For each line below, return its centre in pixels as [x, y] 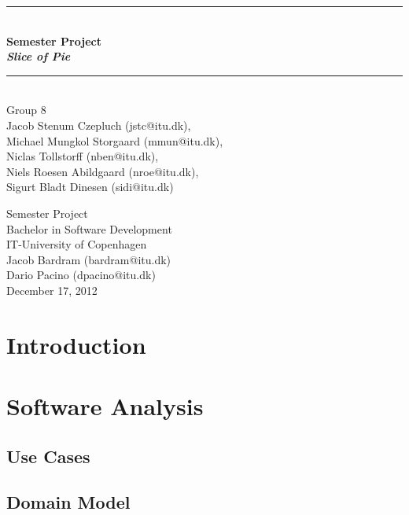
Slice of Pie [39, 56]
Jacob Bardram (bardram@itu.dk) [89, 259]
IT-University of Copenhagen [77, 244]
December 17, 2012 [52, 290]
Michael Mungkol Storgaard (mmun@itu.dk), [115, 140]
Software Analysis [105, 406]
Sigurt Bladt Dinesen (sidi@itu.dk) [90, 187]
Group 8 [26, 110]
